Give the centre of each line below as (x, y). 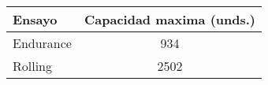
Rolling (33, 66)
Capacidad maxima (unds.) (170, 19)
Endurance (42, 43)
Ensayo (35, 19)
